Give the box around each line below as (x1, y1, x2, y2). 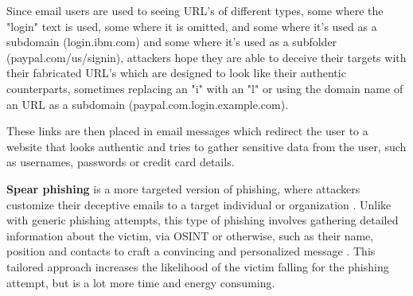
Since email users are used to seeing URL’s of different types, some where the (6, 2, 384, 18)
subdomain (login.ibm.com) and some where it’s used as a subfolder (6, 33, 337, 50)
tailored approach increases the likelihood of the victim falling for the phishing (6, 258, 389, 275)
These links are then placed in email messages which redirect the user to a (6, 123, 368, 139)
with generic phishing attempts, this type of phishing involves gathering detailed (6, 212, 399, 228)
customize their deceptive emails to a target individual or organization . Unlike (6, 196, 392, 212)
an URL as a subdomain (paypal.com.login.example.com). (6, 95, 289, 112)
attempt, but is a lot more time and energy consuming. (6, 274, 275, 290)
